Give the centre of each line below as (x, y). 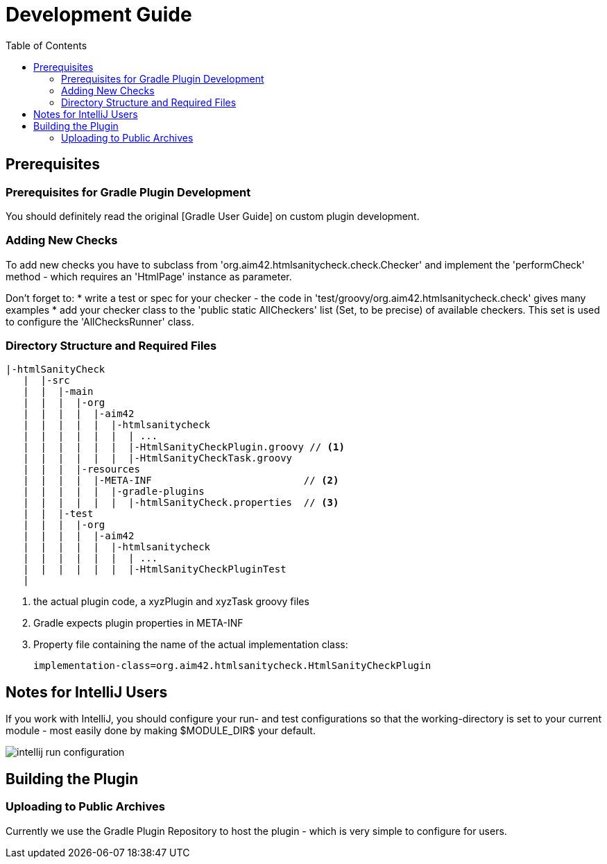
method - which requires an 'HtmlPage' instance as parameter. (149, 276)
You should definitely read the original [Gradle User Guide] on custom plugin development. (213, 216)
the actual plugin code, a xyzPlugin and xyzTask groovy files (171, 602)
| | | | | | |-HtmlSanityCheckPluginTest (155, 569)
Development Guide (99, 15)
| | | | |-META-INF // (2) (181, 481)
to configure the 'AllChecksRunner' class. (100, 321)
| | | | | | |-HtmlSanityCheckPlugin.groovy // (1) (184, 447)
